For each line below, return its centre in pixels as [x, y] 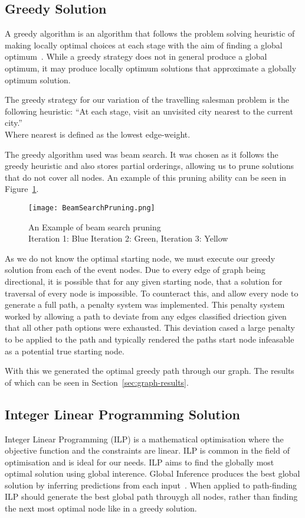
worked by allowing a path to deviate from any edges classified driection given [146, 316]
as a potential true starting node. [65, 351]
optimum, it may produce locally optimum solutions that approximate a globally [151, 68]
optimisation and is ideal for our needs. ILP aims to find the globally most [140, 462]
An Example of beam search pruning [95, 227]
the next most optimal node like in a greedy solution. [101, 508]
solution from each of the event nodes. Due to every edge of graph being [135, 270]
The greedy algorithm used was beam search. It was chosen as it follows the [142, 154]
